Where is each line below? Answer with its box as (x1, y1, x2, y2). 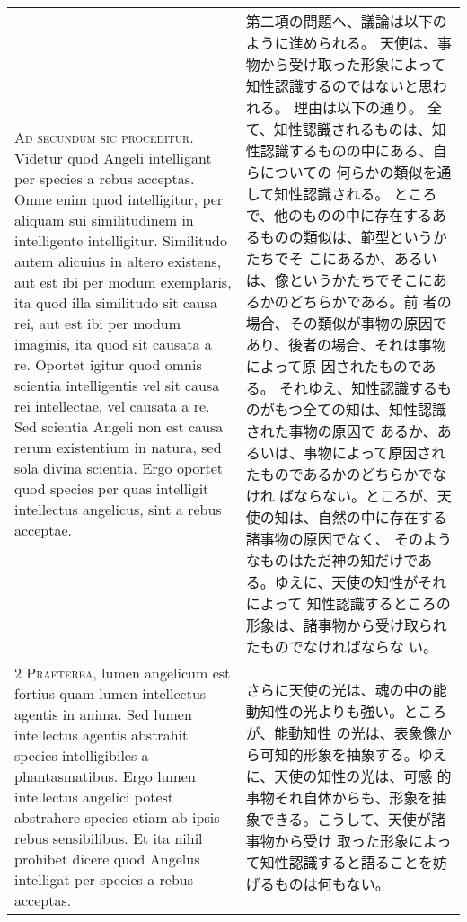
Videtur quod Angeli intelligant (14, 147, 212, 168)
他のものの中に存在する (273, 205, 432, 226)
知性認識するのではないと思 (245, 75, 433, 96)
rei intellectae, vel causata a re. (14, 395, 210, 416)
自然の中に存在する (317, 507, 447, 527)
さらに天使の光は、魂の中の (245, 679, 433, 700)
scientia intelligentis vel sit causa (14, 375, 220, 395)
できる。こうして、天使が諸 (260, 809, 446, 829)
